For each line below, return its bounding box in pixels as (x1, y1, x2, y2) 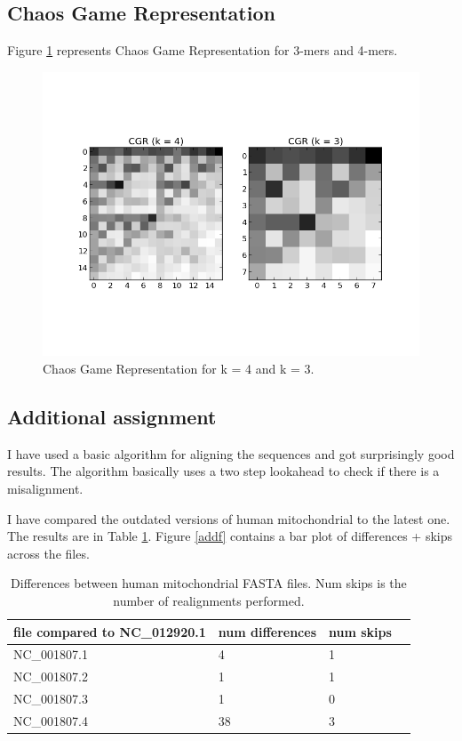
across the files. (7, 544, 90, 562)
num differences (218, 622, 316, 640)
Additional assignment (7, 402, 217, 430)
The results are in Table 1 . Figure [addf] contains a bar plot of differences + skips (7, 527, 452, 545)
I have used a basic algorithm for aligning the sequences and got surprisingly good (7, 444, 455, 463)
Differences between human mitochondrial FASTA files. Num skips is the (11, 574, 407, 592)
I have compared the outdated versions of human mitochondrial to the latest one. (7, 509, 450, 528)
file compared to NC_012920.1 (13, 622, 206, 640)
